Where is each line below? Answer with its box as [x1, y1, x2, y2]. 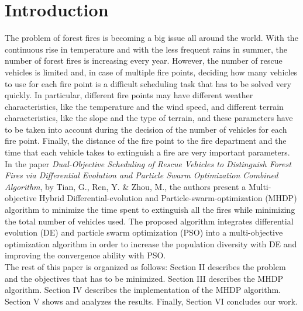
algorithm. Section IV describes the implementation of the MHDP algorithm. [5, 284, 281, 296]
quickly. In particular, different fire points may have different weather [5, 89, 253, 101]
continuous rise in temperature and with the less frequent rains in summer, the [5, 43, 287, 55]
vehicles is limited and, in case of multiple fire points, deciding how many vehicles [5, 65, 298, 78]
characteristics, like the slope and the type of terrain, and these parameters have [5, 112, 293, 124]
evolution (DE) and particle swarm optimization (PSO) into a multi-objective [5, 226, 283, 239]
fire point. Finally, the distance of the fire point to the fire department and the [5, 134, 287, 147]
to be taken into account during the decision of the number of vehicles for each [5, 123, 287, 135]
